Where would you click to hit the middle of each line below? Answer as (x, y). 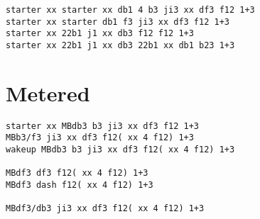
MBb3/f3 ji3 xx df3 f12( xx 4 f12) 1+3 (100, 138)
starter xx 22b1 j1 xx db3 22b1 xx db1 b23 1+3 (120, 45)
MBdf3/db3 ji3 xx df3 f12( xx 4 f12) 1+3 (105, 209)
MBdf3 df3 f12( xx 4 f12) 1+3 (77, 173)
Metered (48, 92)
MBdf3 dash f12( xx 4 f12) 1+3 (80, 185)
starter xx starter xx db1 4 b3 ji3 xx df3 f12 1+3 (130, 10)
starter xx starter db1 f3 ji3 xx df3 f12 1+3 (118, 22)
